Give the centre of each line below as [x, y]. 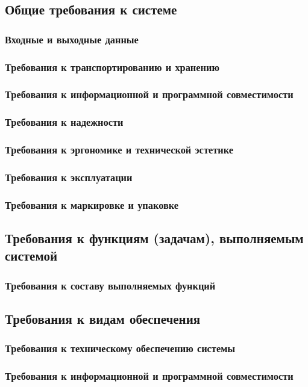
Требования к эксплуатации [69, 177]
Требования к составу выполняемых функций [110, 285]
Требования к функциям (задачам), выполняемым [154, 238]
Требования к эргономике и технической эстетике [119, 150]
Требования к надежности [64, 122]
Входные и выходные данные [72, 39]
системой [31, 255]
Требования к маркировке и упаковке [92, 204]
